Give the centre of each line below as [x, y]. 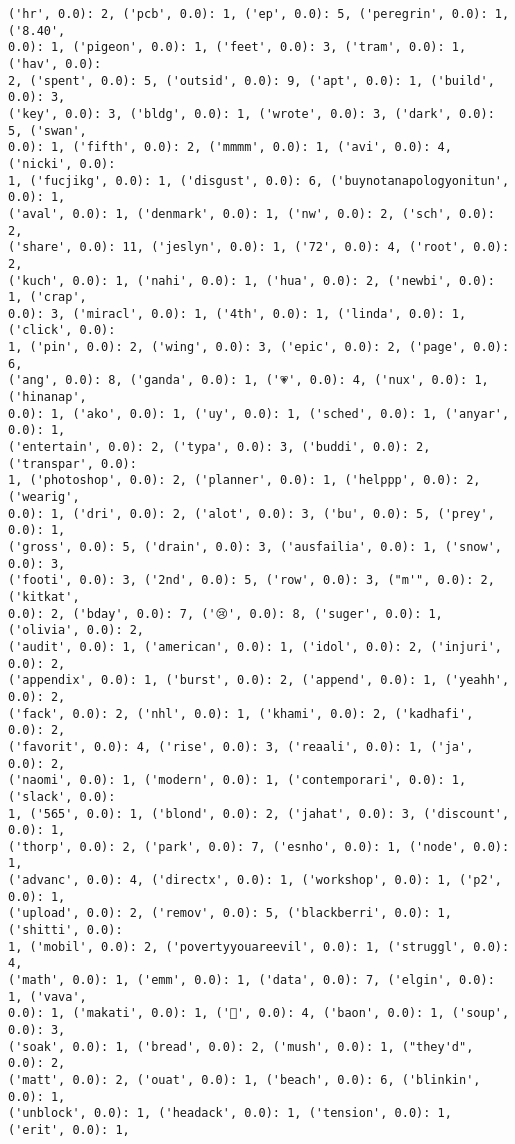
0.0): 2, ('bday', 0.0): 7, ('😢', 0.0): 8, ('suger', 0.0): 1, [225, 613]
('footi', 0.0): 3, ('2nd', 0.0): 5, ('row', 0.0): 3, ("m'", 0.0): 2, [251, 580]
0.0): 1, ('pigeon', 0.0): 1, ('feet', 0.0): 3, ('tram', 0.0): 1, [237, 47]
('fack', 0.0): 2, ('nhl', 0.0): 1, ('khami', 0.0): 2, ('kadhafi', [241, 713]
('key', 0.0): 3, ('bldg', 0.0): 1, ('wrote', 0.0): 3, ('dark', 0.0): [251, 113]
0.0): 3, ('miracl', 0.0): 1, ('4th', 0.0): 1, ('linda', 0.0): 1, [237, 313]
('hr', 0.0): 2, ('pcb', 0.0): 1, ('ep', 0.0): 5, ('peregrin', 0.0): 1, [259, 14]
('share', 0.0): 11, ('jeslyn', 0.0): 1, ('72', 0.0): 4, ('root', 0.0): [259, 247]
